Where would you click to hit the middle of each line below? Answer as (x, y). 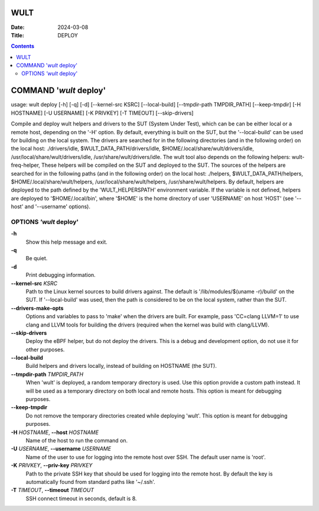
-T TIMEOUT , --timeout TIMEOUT (53, 490)
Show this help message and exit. (66, 242)
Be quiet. (37, 258)
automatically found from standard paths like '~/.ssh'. (91, 481)
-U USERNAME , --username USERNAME (61, 449)
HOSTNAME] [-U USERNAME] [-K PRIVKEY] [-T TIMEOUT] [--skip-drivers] (102, 113)
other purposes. (45, 350)
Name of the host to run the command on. (77, 440)
